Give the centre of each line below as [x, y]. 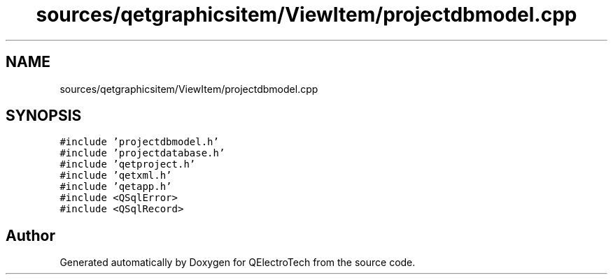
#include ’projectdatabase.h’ [142, 153]
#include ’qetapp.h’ [116, 187]
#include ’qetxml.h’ [116, 176]
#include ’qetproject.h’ [128, 164]
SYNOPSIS [44, 116]
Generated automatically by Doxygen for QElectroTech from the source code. [238, 263]
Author [30, 235]
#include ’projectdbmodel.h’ [139, 142]
